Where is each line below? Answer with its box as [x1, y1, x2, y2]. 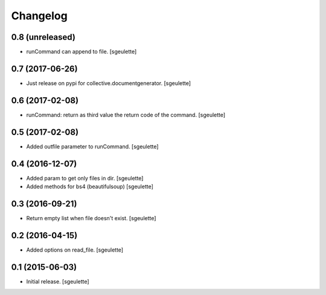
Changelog [11, 9, 68, 22]
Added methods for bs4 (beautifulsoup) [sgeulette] [26, 183, 154, 190]
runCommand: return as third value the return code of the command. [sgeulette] [26, 111, 226, 118]
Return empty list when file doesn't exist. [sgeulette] [26, 214, 156, 221]
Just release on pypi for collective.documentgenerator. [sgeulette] [26, 79, 191, 87]
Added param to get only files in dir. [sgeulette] [26, 174, 144, 182]
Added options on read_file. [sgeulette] [26, 246, 124, 253]
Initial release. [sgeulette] [26, 278, 90, 285]
